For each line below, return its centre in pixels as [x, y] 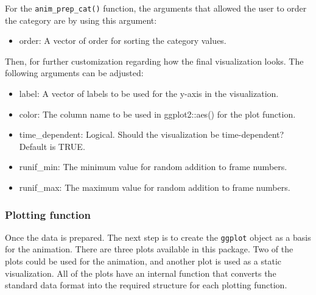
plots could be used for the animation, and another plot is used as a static [143, 261]
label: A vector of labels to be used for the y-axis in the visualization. [149, 94]
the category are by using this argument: [81, 20]
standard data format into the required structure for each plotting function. [146, 285]
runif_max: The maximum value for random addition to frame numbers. [155, 187]
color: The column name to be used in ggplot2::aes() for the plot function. [157, 114]
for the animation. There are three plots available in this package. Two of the [149, 249]
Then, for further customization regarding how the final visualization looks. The [154, 61]
